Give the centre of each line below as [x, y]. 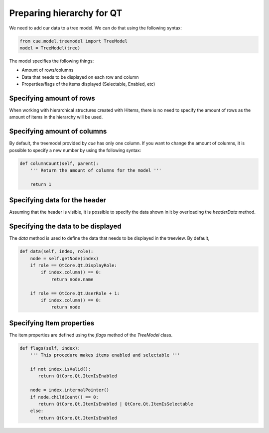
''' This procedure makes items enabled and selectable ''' [105, 355]
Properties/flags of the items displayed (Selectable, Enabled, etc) [88, 84]
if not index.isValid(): [61, 369]
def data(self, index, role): [57, 251]
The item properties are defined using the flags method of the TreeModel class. [91, 335]
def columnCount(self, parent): [59, 163]
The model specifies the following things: [52, 61]
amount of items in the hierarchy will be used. [56, 117]
